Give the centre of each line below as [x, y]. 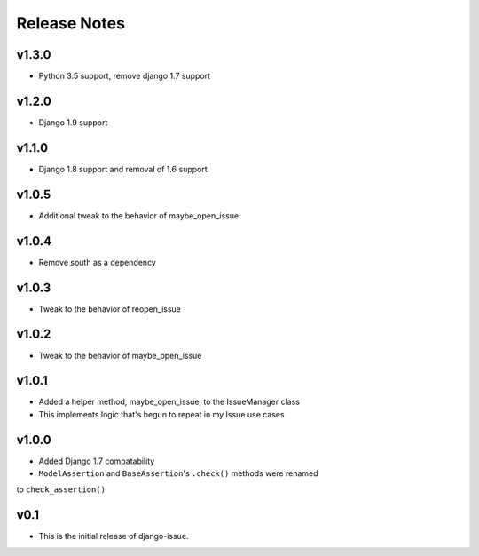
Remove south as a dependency [98, 262]
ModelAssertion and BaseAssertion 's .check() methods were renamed [178, 473]
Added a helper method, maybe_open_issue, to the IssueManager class [169, 402]
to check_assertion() [61, 489]
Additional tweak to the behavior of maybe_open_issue [139, 215]
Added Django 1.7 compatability [97, 461]
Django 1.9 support [73, 122]
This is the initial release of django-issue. [114, 536]
